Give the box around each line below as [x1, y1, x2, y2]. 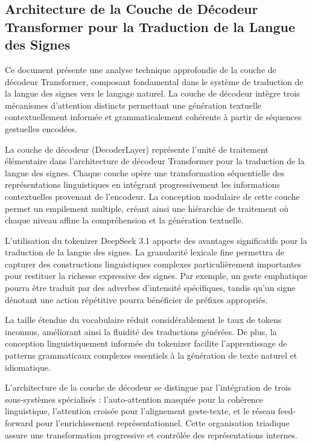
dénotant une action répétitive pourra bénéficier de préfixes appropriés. [5, 293, 268, 306]
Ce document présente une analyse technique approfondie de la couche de [5, 63, 276, 75]
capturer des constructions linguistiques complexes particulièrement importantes [5, 257, 302, 270]
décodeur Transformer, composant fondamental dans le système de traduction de [5, 75, 304, 88]
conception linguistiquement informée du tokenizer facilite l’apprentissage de [5, 337, 287, 350]
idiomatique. [5, 360, 51, 373]
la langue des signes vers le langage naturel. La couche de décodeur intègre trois [5, 87, 300, 100]
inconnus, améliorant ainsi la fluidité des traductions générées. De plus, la [5, 325, 277, 338]
